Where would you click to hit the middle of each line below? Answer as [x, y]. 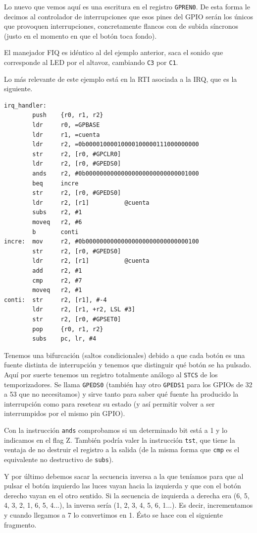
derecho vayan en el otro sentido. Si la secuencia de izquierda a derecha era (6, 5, [127, 495]
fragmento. [20, 524]
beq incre [55, 183]
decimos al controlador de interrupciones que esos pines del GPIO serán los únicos [129, 16]
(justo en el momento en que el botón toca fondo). [80, 35]
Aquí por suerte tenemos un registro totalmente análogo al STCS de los [111, 374]
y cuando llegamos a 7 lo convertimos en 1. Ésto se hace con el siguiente [113, 515]
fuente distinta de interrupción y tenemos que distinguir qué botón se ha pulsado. [128, 365]
